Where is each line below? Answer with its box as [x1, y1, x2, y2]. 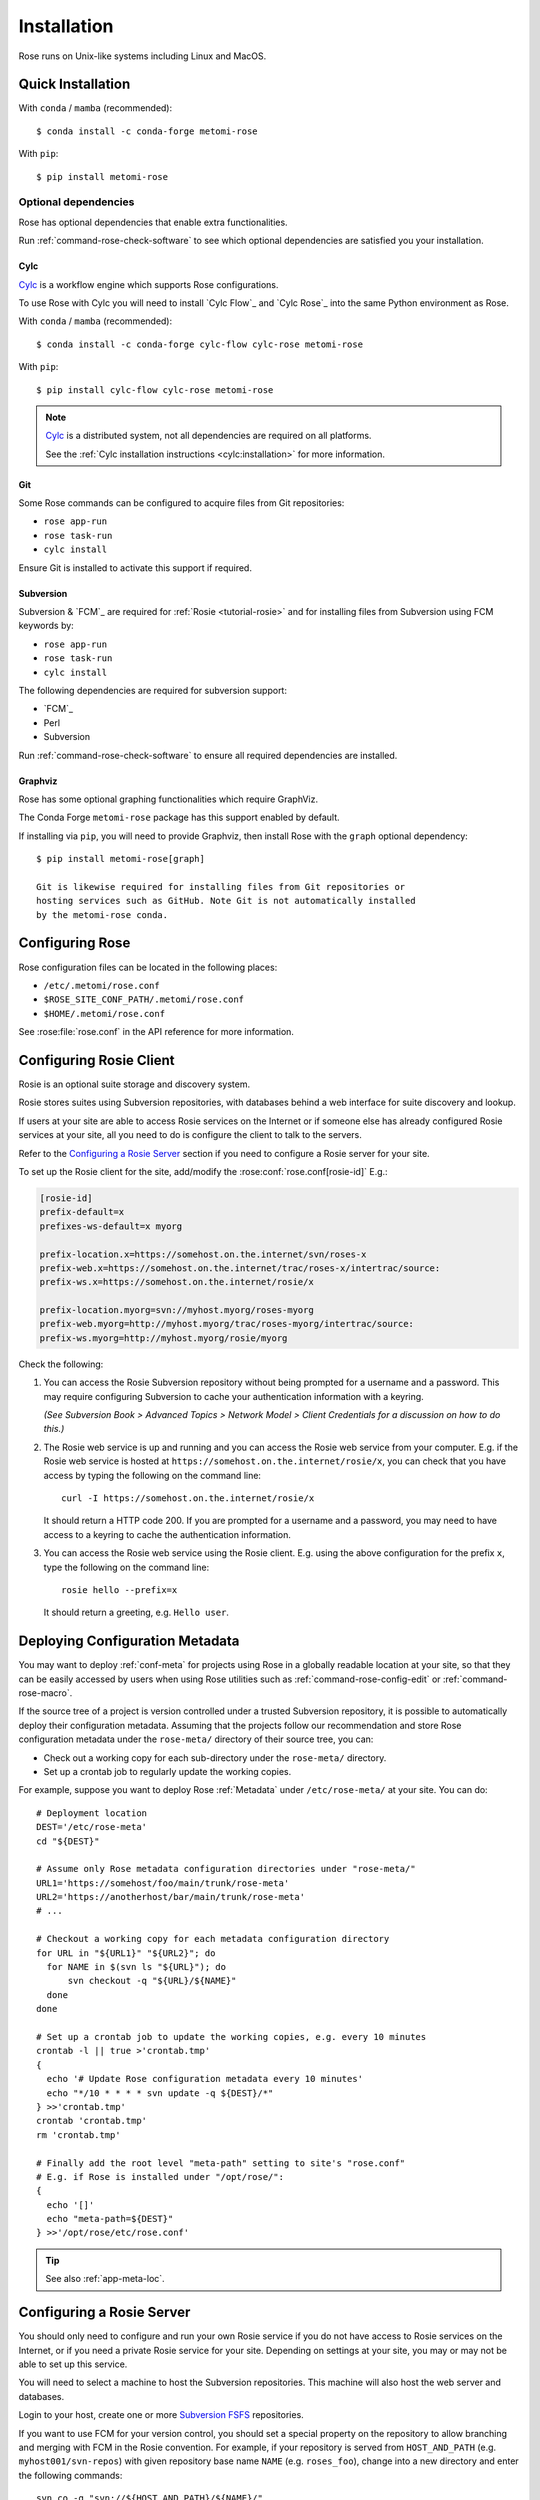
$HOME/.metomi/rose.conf [43, 1008, 165, 1019]
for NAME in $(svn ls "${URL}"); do [46, 1961, 227, 1973]
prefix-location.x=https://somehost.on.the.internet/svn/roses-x [39, 1248, 367, 1260]
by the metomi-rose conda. [36, 909, 169, 920]
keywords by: [18, 620, 74, 632]
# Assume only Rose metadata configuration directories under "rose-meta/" [36, 1863, 416, 1875]
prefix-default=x [39, 1206, 125, 1218]
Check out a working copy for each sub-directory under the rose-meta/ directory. [43, 1751, 387, 1764]
